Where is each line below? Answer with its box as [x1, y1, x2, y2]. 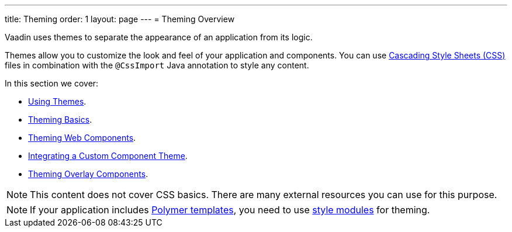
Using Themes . [28, 96, 87, 106]
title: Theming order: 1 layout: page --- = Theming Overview [5, 14, 235, 24]
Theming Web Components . [28, 133, 136, 143]
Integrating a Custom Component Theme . [28, 151, 188, 161]
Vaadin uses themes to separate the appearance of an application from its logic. [5, 32, 313, 42]
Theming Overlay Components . [28, 169, 148, 179]
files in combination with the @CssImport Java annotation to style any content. [5, 60, 309, 70]
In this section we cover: [5, 78, 99, 88]
